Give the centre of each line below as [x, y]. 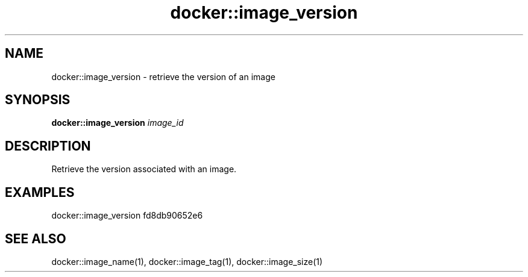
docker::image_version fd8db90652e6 [127, 216]
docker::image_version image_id [118, 123]
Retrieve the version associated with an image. [144, 169]
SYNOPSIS [38, 100]
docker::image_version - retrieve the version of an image [163, 76]
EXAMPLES [40, 192]
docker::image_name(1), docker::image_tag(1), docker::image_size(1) [187, 261]
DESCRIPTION [48, 146]
